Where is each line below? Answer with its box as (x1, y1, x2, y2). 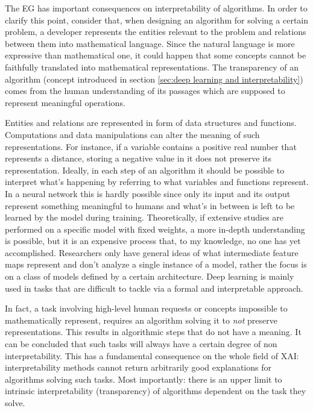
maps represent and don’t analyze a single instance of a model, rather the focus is (5, 258, 307, 271)
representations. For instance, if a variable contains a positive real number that (5, 140, 297, 152)
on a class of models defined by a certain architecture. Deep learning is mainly (5, 270, 294, 283)
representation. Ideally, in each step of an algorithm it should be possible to (5, 163, 285, 176)
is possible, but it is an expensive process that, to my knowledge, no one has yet (5, 234, 301, 247)
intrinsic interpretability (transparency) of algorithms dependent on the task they (5, 384, 306, 397)
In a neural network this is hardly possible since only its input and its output (5, 187, 291, 199)
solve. (5, 397, 25, 409)
